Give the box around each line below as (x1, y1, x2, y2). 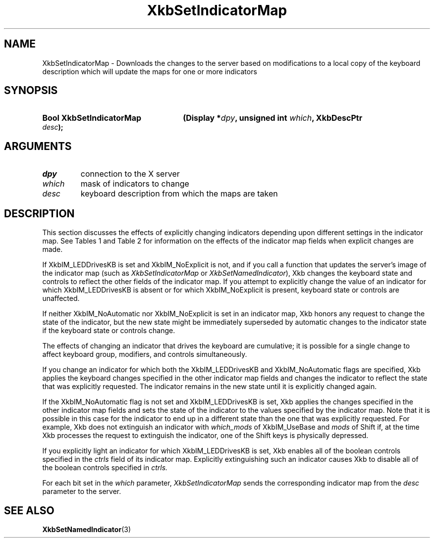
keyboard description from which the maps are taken (80, 189, 278, 199)
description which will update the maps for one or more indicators (42, 67, 257, 76)
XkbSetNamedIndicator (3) (42, 525, 131, 534)
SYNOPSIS (4, 84, 58, 97)
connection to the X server (80, 169, 180, 179)
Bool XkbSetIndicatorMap (42, 113, 142, 123)
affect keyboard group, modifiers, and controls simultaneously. (42, 350, 247, 359)
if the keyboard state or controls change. (42, 326, 175, 335)
